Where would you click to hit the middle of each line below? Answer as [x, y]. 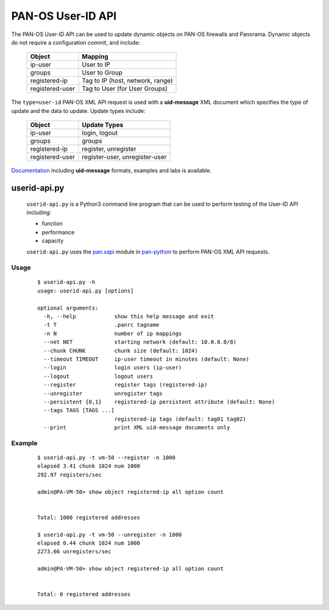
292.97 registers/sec [69, 474]
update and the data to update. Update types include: [78, 111]
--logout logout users [98, 376]
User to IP [96, 65]
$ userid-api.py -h [66, 282]
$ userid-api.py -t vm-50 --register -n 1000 [107, 458]
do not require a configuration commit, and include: [76, 42]
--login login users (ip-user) [113, 368]
